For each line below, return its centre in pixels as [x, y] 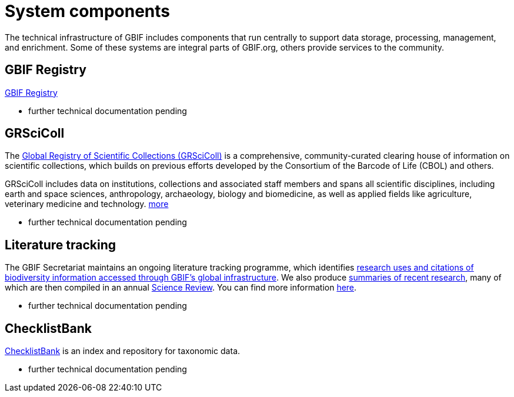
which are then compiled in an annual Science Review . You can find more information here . [181, 288]
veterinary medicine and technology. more [87, 204]
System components [88, 11]
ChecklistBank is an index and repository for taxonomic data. [123, 351]
